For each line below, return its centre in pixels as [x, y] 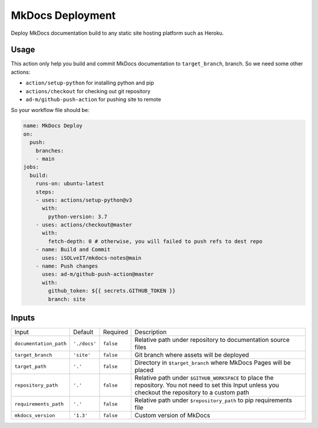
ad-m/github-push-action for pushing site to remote [93, 100]
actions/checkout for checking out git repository [88, 91]
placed [144, 370]
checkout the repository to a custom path [192, 393]
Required [116, 332]
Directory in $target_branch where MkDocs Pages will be [213, 363]
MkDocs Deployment [63, 15]
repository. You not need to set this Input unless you [207, 385]
